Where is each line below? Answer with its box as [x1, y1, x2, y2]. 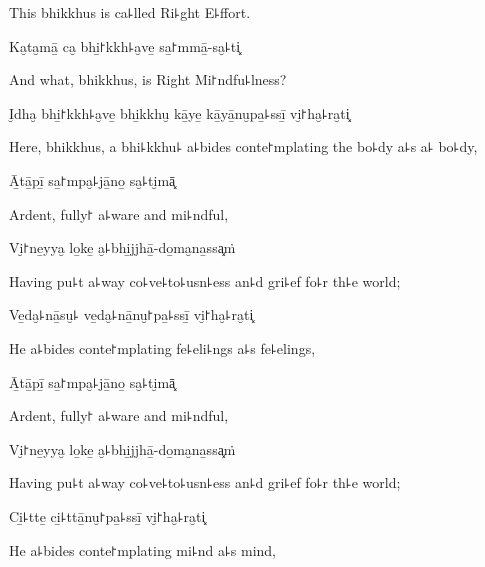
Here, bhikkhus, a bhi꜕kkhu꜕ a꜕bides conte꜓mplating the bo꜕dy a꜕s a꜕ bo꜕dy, [9, 136, 478, 157]
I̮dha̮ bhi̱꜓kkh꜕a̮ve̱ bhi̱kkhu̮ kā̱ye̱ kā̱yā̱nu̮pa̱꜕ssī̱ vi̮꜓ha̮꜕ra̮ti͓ [9, 102, 350, 123]
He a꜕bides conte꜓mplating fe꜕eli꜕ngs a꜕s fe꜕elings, [9, 337, 316, 358]
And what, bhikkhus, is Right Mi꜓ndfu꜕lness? [9, 69, 287, 90]
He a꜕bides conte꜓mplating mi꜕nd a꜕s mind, [9, 539, 277, 560]
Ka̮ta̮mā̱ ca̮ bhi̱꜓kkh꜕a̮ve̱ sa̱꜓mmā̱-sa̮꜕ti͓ [9, 35, 241, 56]
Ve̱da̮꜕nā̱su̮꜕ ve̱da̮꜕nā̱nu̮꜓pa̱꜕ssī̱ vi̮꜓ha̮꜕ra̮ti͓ [9, 304, 254, 325]
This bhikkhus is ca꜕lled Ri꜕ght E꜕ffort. [9, 2, 251, 22]
